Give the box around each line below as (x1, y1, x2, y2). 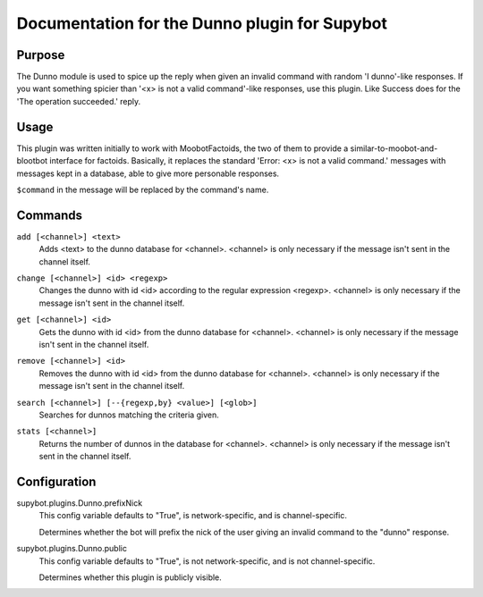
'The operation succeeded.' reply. (16, 96, 141, 106)
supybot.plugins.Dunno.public (16, 543, 127, 554)
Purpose (16, 47, 65, 63)
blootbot (16, 156, 48, 166)
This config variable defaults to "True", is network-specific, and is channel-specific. (38, 510, 348, 521)
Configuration (16, 474, 97, 489)
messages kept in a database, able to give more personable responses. (16, 168, 280, 179)
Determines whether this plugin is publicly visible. (38, 572, 223, 583)
